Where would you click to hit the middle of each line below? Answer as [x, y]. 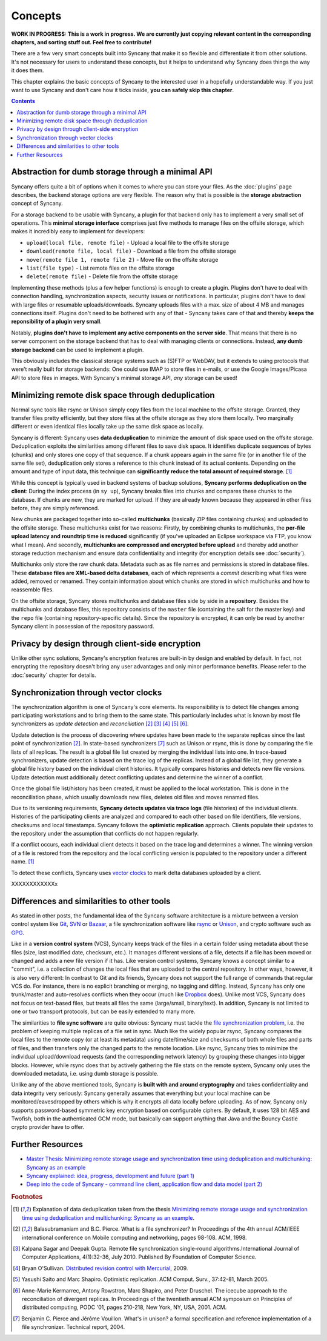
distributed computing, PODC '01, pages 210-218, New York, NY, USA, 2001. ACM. [124, 1307]
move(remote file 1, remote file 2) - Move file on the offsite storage [122, 259]
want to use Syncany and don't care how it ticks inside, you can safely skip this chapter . [123, 90]
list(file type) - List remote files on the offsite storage [101, 268]
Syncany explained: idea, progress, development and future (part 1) [111, 1176]
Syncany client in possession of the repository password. [83, 627]
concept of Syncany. [37, 204]
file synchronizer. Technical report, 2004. [74, 1327]
